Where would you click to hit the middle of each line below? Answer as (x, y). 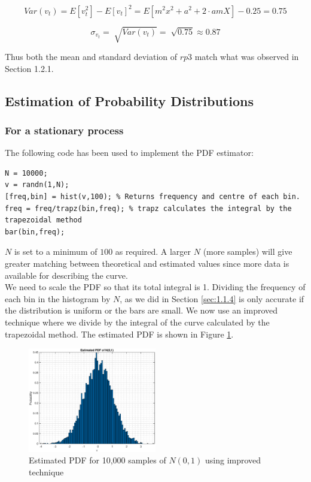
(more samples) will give (248, 251)
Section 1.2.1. (29, 68)
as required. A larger (153, 251)
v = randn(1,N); (37, 185)
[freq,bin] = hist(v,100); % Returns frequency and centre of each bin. (153, 197)
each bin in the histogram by (58, 298)
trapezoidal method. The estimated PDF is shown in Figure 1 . (119, 334)
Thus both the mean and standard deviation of (91, 57)
